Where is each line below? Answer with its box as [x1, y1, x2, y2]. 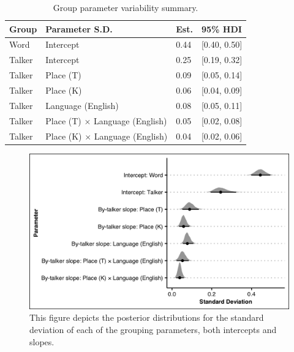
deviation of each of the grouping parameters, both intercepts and [29, 323, 277, 336]
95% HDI [201, 22, 242, 35]
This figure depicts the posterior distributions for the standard [29, 311, 264, 324]
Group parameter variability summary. [53, 1, 198, 13]
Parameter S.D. [45, 22, 113, 35]
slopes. [29, 335, 55, 348]
